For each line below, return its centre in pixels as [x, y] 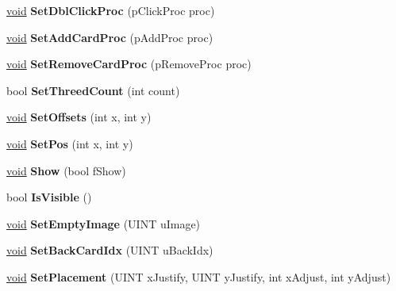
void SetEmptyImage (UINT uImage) [104, 223]
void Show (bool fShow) [66, 170]
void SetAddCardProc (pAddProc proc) [110, 37]
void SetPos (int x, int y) [70, 143]
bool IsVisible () [49, 197]
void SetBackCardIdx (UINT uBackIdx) [110, 250]
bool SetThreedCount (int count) [93, 90]
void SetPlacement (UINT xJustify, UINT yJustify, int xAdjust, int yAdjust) [199, 276]
